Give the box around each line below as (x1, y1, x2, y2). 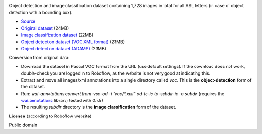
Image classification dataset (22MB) (21, 32, 94, 38)
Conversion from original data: (9, 54, 70, 60)
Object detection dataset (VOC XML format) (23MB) (21, 39, 125, 45)
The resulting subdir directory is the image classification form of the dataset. (21, 104, 177, 110)
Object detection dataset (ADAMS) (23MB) (21, 46, 107, 51)
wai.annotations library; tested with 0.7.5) (21, 98, 104, 103)
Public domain (9, 122, 38, 128)
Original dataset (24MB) (21, 25, 69, 31)
